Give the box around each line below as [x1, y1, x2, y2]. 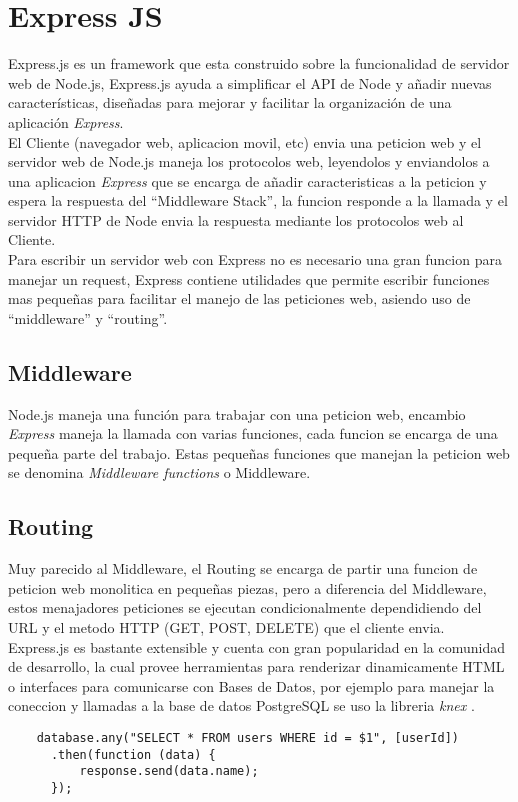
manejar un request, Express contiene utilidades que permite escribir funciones [8, 268, 490, 289]
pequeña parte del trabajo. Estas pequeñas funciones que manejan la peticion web [8, 442, 510, 463]
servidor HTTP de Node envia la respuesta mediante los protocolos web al [8, 209, 464, 230]
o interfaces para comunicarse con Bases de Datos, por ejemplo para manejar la [8, 675, 495, 696]
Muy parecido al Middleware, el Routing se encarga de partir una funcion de [8, 558, 478, 579]
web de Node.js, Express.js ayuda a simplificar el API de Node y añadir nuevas [8, 72, 492, 93]
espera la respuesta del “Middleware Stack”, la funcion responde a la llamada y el [8, 190, 508, 211]
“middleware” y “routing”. [8, 307, 168, 328]
